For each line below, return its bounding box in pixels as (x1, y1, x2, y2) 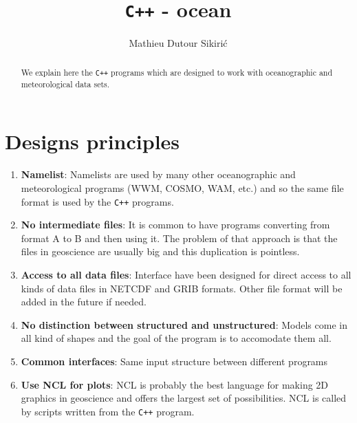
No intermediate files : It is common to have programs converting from (21, 217, 330, 232)
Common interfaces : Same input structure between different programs (21, 354, 328, 368)
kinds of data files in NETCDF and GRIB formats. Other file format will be (21, 281, 343, 295)
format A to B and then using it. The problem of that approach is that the (21, 230, 338, 245)
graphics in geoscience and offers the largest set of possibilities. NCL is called (21, 391, 347, 405)
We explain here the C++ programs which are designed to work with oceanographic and (21, 66, 333, 78)
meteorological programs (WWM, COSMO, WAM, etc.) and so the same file (21, 180, 344, 195)
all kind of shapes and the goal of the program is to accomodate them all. (21, 331, 332, 345)
